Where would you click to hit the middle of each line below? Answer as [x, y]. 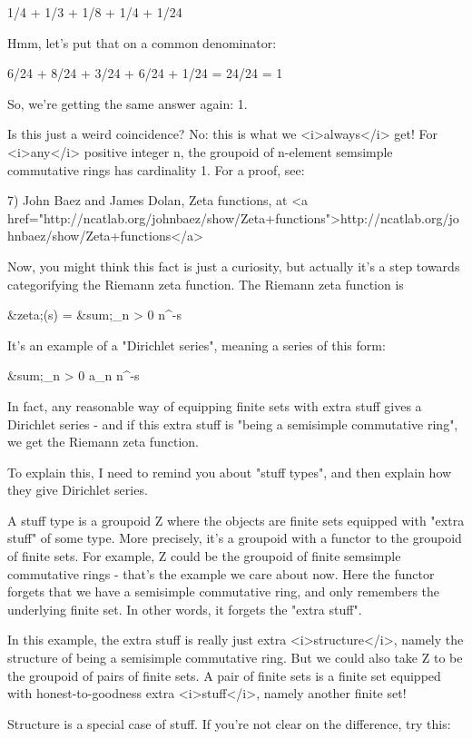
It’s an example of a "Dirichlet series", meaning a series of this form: [197, 345]
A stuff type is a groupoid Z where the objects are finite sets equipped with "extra [236, 520]
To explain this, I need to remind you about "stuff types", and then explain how [230, 472]
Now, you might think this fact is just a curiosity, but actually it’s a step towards [234, 266]
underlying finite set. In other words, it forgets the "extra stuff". [185, 609]
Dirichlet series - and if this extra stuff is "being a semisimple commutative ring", [233, 424]
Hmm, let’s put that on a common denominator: [142, 42]
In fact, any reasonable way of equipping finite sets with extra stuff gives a [215, 405]
